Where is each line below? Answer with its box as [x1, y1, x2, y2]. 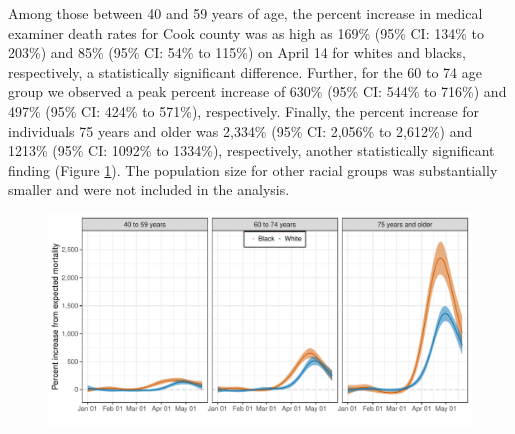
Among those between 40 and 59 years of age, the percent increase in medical [8, 3, 483, 23]
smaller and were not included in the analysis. [8, 179, 290, 200]
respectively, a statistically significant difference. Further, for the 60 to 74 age [8, 61, 482, 82]
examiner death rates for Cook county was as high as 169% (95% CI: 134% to [8, 22, 484, 43]
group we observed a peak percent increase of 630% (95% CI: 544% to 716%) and [8, 81, 507, 102]
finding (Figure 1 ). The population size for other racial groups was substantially [8, 159, 498, 180]
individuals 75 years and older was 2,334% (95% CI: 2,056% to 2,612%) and [8, 120, 473, 141]
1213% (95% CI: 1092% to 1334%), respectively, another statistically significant [8, 140, 495, 161]
